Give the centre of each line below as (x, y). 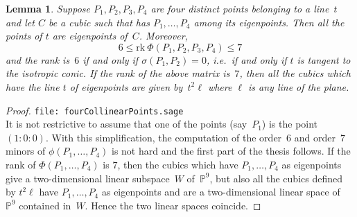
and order (315, 137)
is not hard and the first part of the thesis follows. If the (231, 151)
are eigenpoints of (90, 36)
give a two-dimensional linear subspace (88, 178)
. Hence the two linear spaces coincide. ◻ (173, 205)
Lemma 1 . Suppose (48, 8)
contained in (45, 205)
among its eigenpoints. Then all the (269, 22)
